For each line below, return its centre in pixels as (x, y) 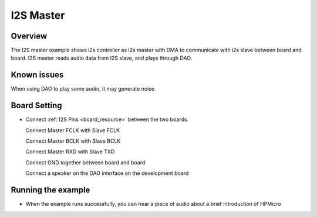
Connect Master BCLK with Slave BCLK (73, 141)
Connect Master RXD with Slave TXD (70, 151)
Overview (29, 36)
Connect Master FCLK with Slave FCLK (73, 130)
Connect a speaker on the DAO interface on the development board (107, 173)
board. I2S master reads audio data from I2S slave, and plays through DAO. (102, 58)
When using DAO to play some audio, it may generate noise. (83, 89)
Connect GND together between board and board (85, 162)
